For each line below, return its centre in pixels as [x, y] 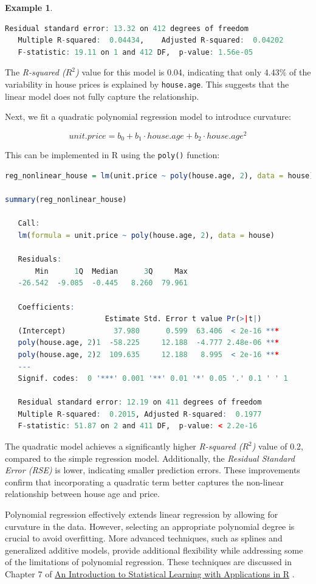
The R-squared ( [35, 72]
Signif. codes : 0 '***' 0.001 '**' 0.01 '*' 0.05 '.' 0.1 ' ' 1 [153, 379]
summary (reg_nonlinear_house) [66, 200]
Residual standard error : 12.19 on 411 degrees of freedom [140, 402]
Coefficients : [46, 307]
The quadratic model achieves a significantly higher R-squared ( [124, 446]
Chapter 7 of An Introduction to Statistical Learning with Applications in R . [150, 574]
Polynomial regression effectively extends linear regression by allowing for [142, 514]
